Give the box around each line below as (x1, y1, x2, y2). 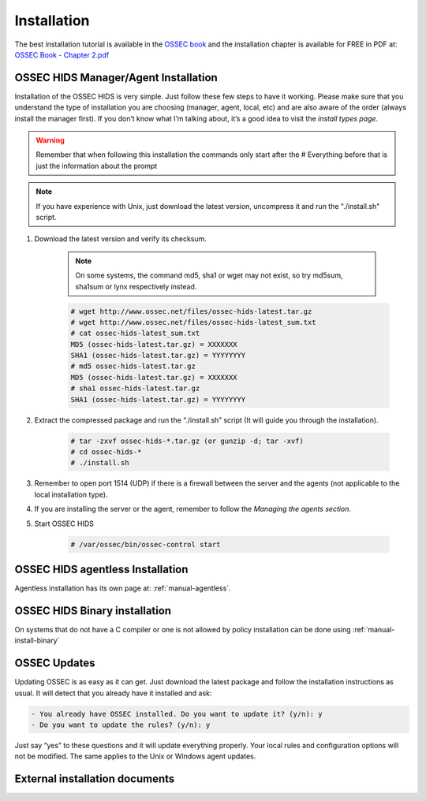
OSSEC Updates (14, 657, 95, 670)
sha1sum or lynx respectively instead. (75, 281, 197, 291)
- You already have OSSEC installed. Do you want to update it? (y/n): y (31, 710, 323, 718)
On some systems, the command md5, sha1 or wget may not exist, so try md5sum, (75, 270, 343, 280)
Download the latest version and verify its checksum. (34, 234, 207, 244)
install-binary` (14, 635, 60, 646)
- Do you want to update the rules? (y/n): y (31, 721, 211, 729)
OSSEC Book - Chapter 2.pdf (14, 50, 110, 59)
